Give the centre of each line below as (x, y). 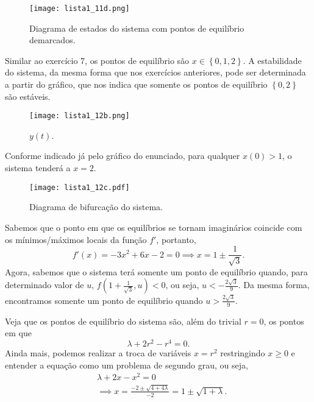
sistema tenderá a (38, 168)
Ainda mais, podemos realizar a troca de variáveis (98, 352)
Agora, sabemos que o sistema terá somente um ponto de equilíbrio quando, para (156, 271)
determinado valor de (45, 285)
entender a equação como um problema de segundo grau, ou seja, (127, 365)
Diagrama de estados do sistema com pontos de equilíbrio (137, 28)
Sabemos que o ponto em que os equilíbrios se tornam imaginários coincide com (154, 227)
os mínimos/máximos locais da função (76, 239)
